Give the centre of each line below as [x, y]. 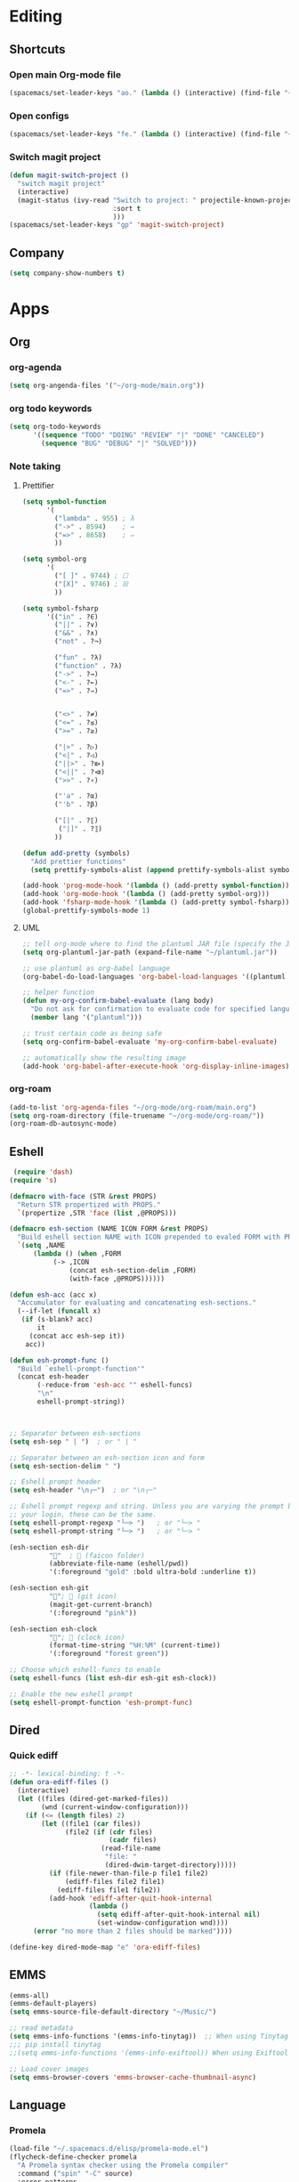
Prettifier [38, 485]
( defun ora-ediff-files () [59, 1782]
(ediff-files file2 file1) [115, 1881]
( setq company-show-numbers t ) [67, 273]
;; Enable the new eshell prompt [71, 1694]
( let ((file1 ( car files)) [91, 1823]
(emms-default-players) [53, 2004]
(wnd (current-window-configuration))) [115, 1807]
